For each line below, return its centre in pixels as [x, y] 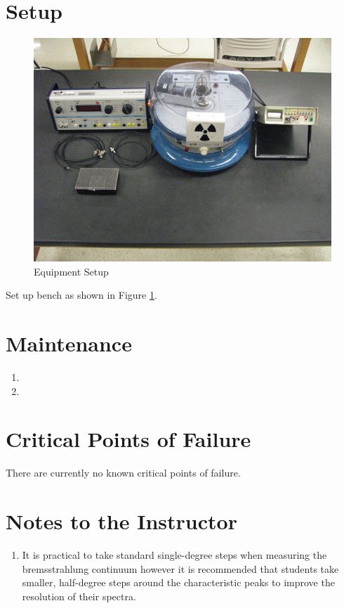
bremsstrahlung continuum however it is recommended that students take [180, 568]
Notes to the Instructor [121, 521]
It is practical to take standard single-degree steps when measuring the [174, 555]
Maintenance [69, 343]
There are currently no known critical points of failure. [123, 473]
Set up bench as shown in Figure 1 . [81, 295]
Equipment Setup [71, 271]
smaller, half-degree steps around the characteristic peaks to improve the [178, 582]
